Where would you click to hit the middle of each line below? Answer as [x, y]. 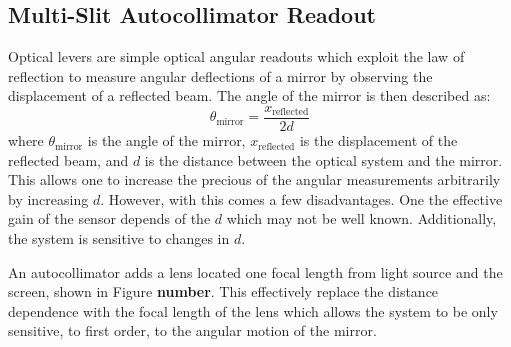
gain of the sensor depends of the [109, 218]
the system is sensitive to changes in [119, 238]
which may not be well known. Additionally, [361, 218]
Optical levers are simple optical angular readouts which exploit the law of [236, 56]
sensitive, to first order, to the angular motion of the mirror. [192, 330]
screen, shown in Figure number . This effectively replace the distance [223, 291]
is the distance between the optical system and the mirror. [323, 159]
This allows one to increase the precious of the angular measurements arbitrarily [254, 179]
